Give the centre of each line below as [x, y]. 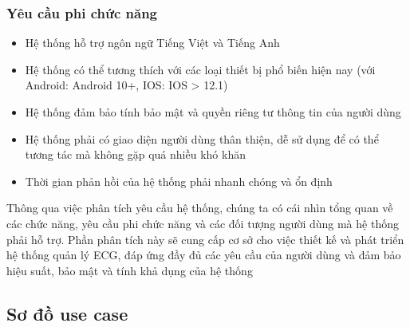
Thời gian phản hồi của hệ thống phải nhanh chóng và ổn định [179, 181]
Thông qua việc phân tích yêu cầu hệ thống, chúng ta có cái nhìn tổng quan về [200, 208]
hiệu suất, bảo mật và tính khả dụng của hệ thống [130, 270]
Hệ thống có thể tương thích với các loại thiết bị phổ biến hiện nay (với [200, 69]
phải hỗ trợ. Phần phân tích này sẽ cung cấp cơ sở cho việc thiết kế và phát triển [205, 239]
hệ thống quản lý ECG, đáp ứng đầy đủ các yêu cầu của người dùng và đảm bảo [204, 255]
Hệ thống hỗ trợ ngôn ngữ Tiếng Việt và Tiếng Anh [152, 43]
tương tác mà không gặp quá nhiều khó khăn [135, 154]
